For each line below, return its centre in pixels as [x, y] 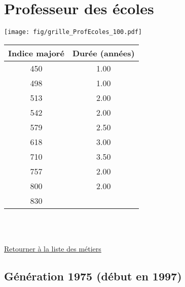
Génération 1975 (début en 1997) [93, 276]
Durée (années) [103, 53]
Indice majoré [36, 53]
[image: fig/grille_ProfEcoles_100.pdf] [73, 32]
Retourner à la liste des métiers [53, 248]
